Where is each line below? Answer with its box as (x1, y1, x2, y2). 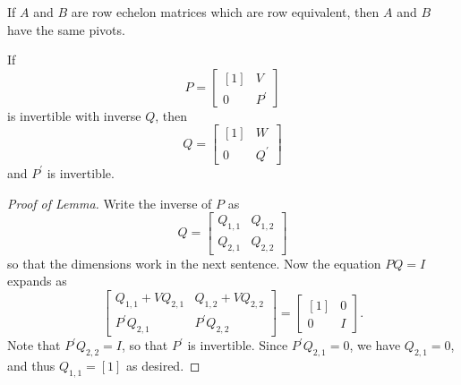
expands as (7, 271, 67, 290)
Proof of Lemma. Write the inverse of (7, 193, 212, 212)
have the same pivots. (7, 20, 125, 38)
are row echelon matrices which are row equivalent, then (71, 3, 380, 21)
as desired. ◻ (126, 355, 201, 374)
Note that (7, 336, 61, 355)
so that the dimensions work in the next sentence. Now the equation (7, 253, 381, 272)
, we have (349, 336, 401, 355)
